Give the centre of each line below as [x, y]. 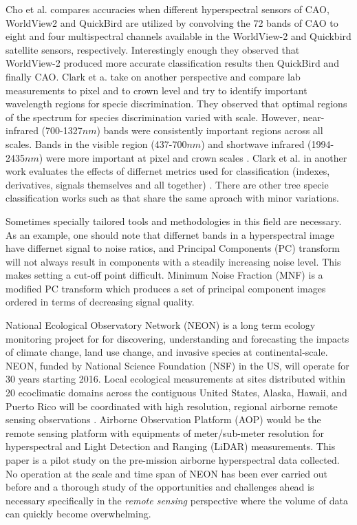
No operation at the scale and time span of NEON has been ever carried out [167, 473]
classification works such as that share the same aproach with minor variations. [172, 198]
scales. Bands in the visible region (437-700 [96, 143]
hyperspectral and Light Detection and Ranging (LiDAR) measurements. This [171, 446]
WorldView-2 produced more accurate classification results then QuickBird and [172, 63]
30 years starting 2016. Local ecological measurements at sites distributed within [175, 379]
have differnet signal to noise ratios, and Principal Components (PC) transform [173, 248]
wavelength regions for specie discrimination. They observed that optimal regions [176, 104]
